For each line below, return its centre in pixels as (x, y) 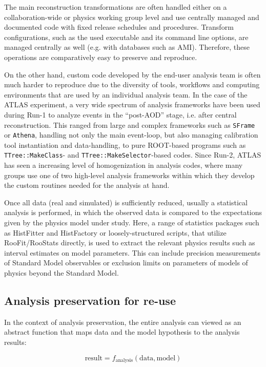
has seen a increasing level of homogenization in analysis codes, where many (124, 165)
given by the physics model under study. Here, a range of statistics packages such (132, 223)
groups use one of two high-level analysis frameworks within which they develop (129, 175)
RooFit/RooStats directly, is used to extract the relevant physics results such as (130, 243)
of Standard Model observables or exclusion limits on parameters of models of (126, 263)
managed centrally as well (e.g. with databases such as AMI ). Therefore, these (127, 47)
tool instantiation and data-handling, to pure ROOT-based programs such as (125, 144)
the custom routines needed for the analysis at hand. (87, 185)
